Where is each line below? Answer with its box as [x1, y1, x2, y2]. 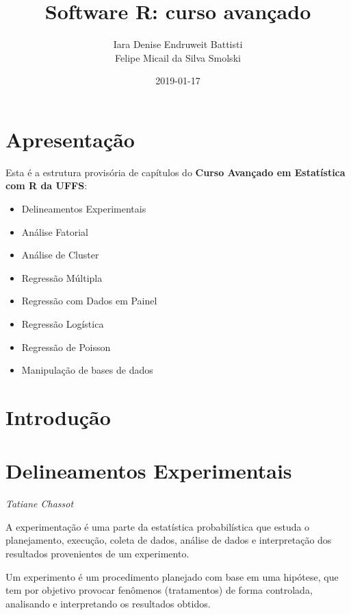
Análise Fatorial [21, 224, 88, 239]
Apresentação [5, 125, 135, 153]
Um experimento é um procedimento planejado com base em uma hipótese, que [5, 569, 339, 583]
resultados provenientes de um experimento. [5, 546, 190, 561]
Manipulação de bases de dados [21, 363, 153, 377]
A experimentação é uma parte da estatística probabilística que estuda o [5, 519, 310, 533]
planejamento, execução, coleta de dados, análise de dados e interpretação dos [5, 533, 332, 547]
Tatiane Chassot [5, 496, 74, 511]
